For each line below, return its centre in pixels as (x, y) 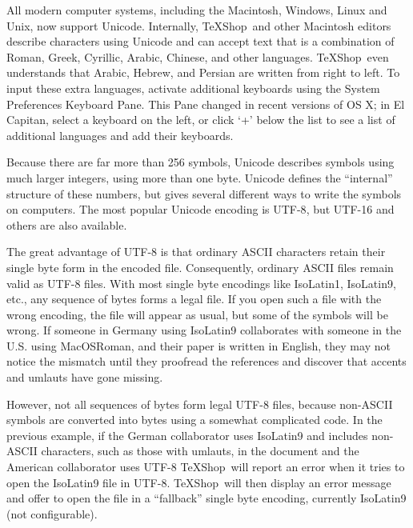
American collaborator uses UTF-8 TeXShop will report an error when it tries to (206, 467)
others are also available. (67, 224)
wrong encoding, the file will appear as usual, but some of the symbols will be (197, 314)
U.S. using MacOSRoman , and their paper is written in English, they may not (198, 345)
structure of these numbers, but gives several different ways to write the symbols (204, 193)
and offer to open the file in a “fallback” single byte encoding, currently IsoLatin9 (206, 498)
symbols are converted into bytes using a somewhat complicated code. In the (194, 420)
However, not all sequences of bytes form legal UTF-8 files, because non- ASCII (200, 404)
